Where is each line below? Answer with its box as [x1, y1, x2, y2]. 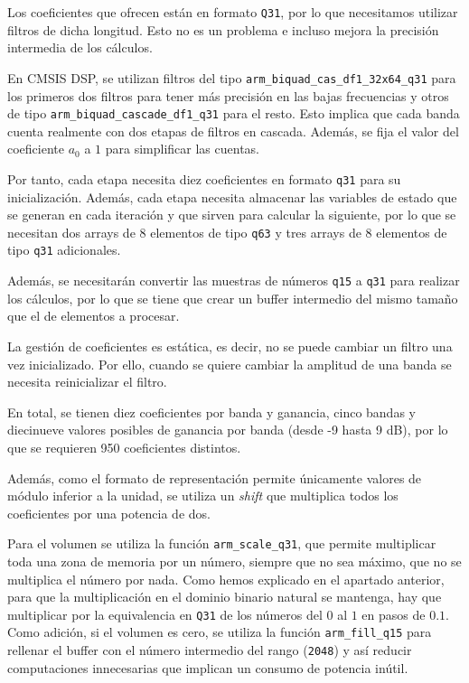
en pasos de [361, 604, 426, 623]
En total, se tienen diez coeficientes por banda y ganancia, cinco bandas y [7, 402, 416, 421]
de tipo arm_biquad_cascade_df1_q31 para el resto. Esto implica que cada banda [7, 104, 460, 123]
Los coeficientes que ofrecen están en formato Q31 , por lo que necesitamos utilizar [7, 3, 458, 21]
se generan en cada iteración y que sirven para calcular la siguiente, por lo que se [7, 205, 456, 224]
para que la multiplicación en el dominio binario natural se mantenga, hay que [7, 587, 442, 606]
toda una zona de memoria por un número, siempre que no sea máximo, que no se [7, 551, 462, 570]
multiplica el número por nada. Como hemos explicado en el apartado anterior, [7, 569, 445, 588]
